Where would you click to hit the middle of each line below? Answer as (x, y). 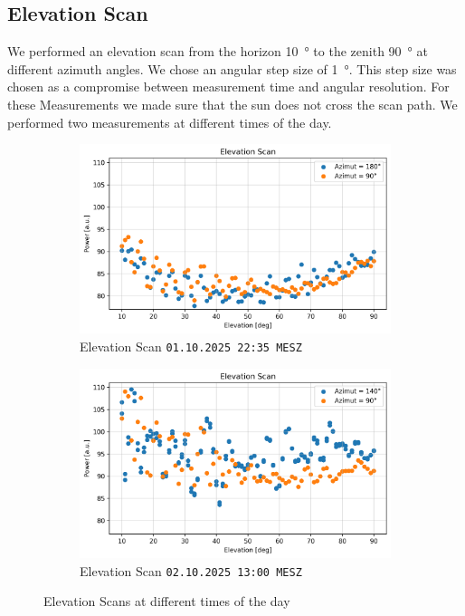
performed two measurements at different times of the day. (170, 122)
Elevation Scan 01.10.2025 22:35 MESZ (191, 346)
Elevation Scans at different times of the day (167, 601)
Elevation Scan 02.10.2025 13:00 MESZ (191, 570)
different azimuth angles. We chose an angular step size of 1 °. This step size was (232, 68)
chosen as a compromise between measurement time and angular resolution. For (228, 87)
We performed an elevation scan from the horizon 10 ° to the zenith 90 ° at (218, 51)
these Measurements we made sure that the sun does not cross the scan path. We (232, 104)
